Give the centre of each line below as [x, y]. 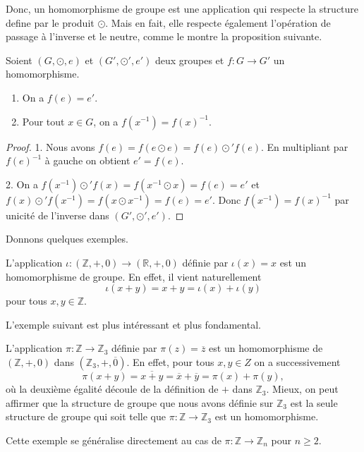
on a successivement [297, 361]
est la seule [314, 402]
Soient [19, 60]
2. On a [22, 184]
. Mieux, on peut [302, 389]
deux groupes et [189, 60]
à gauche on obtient [87, 160]
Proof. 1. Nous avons [50, 146]
